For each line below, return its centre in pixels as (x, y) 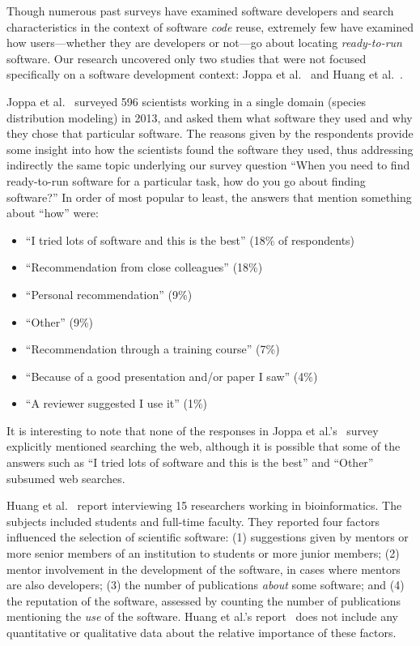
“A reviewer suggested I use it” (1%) (117, 403)
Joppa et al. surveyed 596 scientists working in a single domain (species (187, 101)
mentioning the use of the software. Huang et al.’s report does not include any (202, 616)
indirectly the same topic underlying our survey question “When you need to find (208, 165)
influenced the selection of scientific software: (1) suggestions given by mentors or (208, 537)
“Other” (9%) (59, 321)
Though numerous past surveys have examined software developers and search (200, 11)
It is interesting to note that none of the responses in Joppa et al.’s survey (193, 430)
